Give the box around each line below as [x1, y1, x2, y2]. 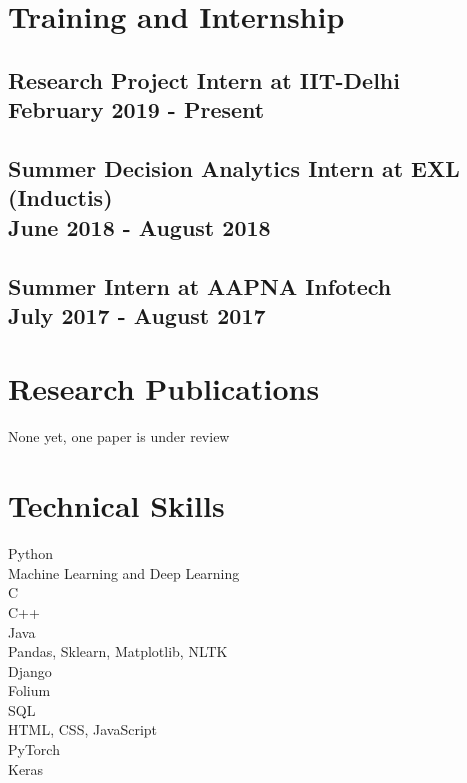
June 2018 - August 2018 [8, 211, 271, 242]
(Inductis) [8, 182, 113, 213]
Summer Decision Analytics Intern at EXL [8, 152, 460, 183]
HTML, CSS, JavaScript [8, 719, 158, 740]
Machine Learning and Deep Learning [8, 562, 240, 583]
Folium [8, 680, 51, 701]
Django [8, 660, 52, 681]
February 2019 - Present [8, 94, 265, 125]
